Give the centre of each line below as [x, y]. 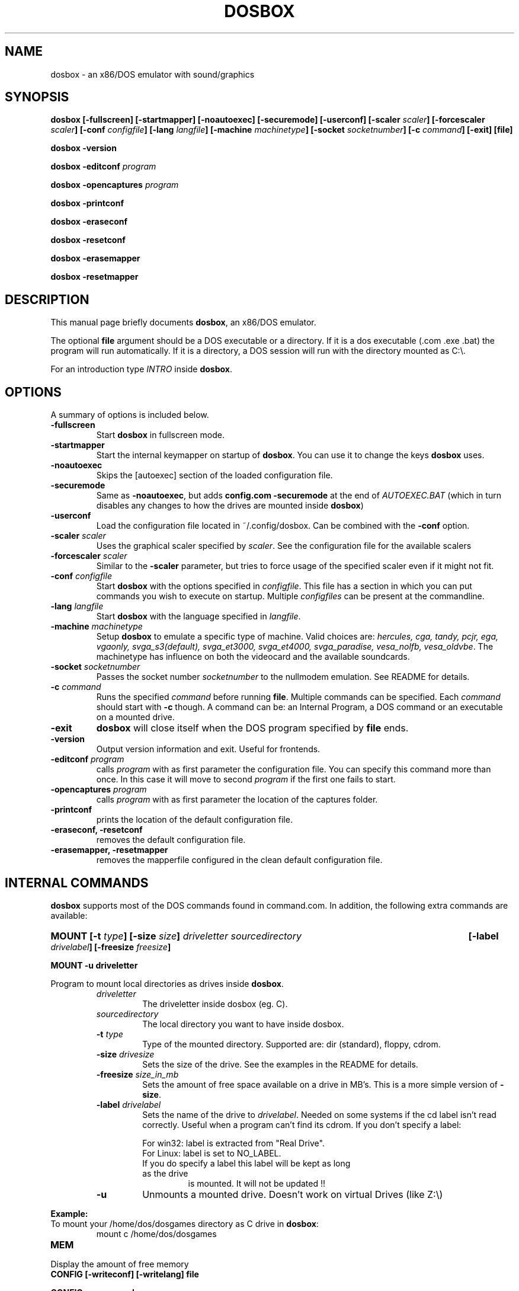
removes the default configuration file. [171, 840]
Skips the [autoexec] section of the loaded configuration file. [214, 475]
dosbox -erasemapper [95, 258]
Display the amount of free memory [120, 1264]
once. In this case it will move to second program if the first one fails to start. [246, 779]
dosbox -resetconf [88, 240]
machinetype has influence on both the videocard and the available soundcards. [253, 657]
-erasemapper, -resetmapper [109, 850]
